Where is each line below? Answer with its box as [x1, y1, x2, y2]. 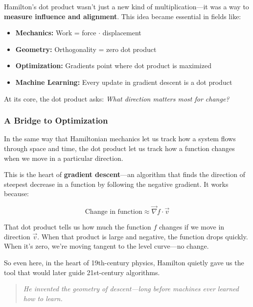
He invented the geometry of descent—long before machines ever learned [23, 283, 239, 294]
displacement [102, 27, 141, 38]
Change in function [85, 208, 142, 216]
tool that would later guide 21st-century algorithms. [4, 267, 160, 277]
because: [4, 188, 29, 199]
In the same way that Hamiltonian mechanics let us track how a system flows [4, 133, 236, 144]
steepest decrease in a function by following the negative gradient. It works [4, 179, 229, 189]
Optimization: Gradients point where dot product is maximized [15, 60, 211, 71]
